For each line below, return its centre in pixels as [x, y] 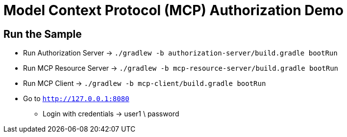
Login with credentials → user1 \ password [111, 114]
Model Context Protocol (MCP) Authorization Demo [173, 10]
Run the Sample [43, 34]
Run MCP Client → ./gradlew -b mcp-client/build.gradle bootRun [145, 83]
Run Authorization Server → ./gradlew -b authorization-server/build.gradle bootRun [180, 53]
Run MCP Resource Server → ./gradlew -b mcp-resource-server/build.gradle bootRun [181, 68]
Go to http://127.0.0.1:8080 [76, 99]
